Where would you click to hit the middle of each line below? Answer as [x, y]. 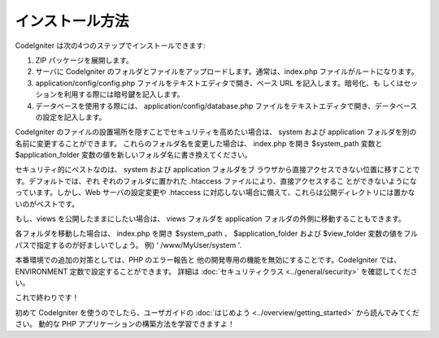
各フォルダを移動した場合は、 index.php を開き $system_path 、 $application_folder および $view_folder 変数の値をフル [217, 234]
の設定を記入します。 [71, 117]
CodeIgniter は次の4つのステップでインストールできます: [110, 45]
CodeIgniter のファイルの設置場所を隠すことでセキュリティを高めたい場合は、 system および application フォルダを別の [216, 132]
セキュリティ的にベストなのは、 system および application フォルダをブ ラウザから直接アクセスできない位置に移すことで [217, 170]
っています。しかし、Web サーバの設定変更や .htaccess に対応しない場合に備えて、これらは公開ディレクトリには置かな [215, 193]
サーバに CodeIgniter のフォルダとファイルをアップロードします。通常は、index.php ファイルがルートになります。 [227, 71]
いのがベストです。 [47, 204]
